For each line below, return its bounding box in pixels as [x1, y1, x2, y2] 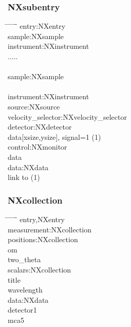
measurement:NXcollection [8, 224, 92, 234]
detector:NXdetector [8, 121, 72, 132]
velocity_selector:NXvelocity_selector [8, 111, 127, 122]
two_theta [8, 254, 41, 265]
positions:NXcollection [8, 234, 78, 245]
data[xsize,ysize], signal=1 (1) [8, 131, 101, 142]
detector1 [8, 304, 37, 315]
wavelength [8, 284, 43, 295]
